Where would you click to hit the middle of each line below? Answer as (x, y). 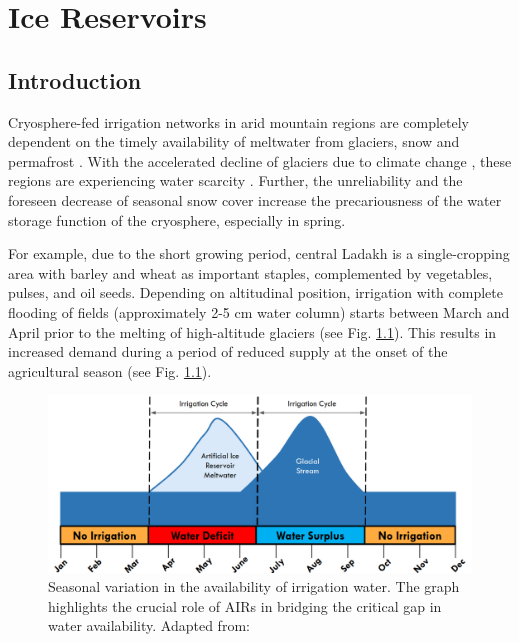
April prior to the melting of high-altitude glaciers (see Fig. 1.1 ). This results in (252, 331)
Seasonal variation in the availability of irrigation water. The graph (254, 586)
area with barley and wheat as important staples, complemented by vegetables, (250, 272)
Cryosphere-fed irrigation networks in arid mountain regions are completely (239, 121)
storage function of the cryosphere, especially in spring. (177, 219)
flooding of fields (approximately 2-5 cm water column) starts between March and (259, 311)
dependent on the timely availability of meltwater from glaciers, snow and (234, 141)
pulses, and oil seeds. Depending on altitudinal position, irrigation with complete (255, 292)
